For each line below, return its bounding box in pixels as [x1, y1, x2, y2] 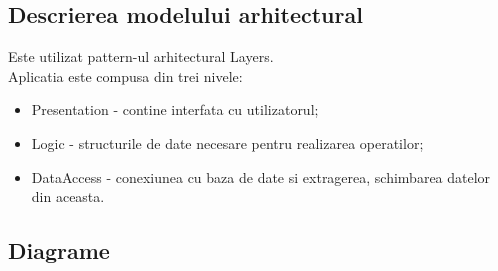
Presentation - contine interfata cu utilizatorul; [31, 99, 319, 120]
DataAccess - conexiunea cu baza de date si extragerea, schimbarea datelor [31, 166, 491, 187]
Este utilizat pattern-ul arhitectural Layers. [8, 46, 274, 67]
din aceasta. [31, 186, 105, 207]
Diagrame [8, 235, 110, 266]
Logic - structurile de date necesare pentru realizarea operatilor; [31, 132, 424, 153]
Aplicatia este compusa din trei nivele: [8, 65, 243, 86]
